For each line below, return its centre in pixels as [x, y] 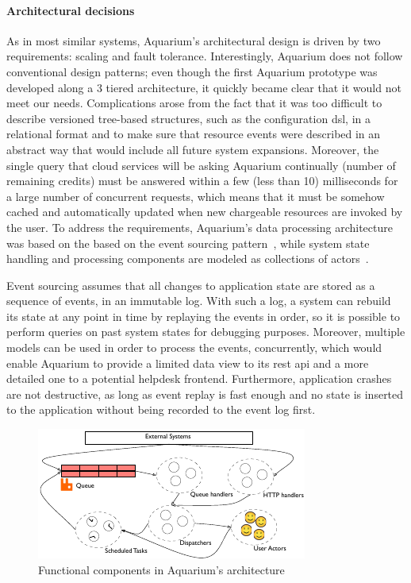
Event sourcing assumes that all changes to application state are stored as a [191, 285]
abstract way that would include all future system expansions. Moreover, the [193, 149]
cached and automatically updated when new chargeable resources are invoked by [205, 212]
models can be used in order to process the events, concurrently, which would [194, 347]
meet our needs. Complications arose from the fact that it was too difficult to [194, 103]
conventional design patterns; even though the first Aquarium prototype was [192, 71]
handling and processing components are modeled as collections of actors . [188, 259]
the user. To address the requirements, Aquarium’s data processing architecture [200, 227]
